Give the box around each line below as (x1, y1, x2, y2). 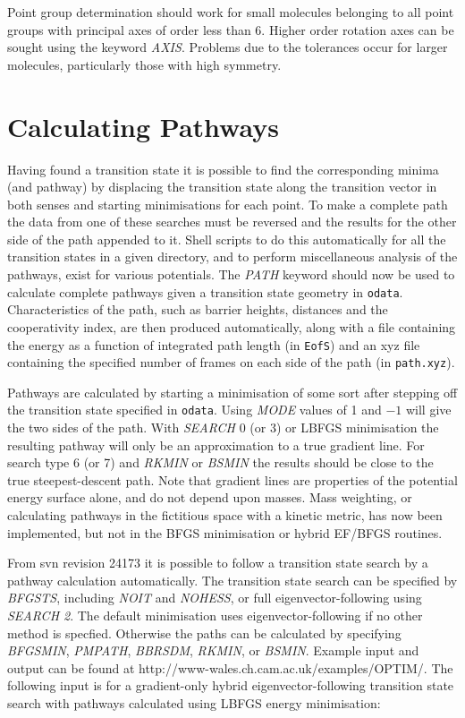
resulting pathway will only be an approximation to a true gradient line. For (7, 435, 425, 454)
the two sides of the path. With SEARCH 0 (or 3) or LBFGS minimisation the (7, 418, 439, 437)
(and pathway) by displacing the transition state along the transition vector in (7, 177, 437, 196)
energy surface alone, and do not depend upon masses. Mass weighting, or (7, 488, 412, 507)
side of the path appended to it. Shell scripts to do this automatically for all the (7, 229, 446, 248)
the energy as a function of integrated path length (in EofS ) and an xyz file (7, 335, 420, 354)
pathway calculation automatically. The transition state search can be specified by (7, 570, 458, 589)
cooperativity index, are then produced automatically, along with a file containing (7, 317, 456, 336)
